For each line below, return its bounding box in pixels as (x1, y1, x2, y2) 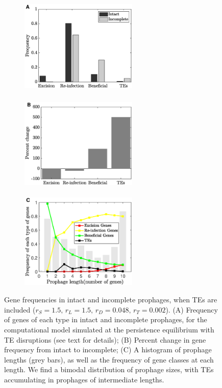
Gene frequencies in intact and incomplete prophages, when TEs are (4, 294, 217, 305)
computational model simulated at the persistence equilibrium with (4, 324, 214, 334)
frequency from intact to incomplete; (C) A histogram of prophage (4, 344, 212, 355)
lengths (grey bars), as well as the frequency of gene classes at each (4, 354, 214, 365)
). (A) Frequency (165, 304, 218, 315)
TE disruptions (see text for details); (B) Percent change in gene (4, 334, 206, 345)
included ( (4, 304, 36, 315)
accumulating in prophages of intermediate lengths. (4, 374, 164, 384)
